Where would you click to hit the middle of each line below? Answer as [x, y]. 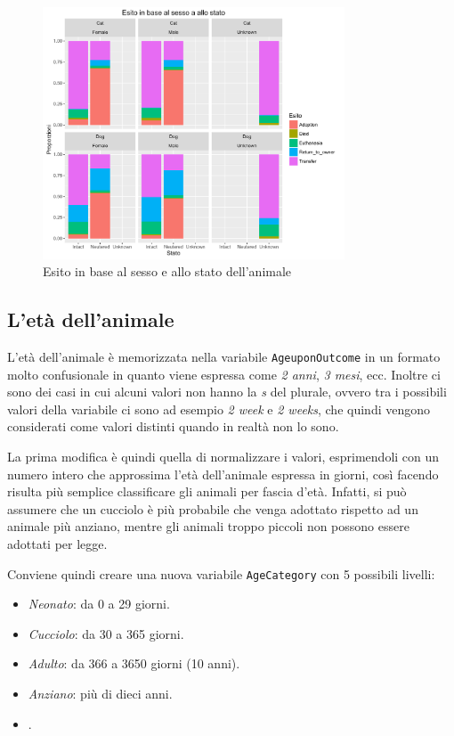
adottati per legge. [57, 543]
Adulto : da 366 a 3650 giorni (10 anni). [134, 663]
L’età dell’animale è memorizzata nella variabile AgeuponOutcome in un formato [224, 356]
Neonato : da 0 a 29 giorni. [99, 604]
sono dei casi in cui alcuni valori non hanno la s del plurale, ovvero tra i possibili [227, 392]
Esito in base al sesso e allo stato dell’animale [167, 271]
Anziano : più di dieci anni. [100, 693]
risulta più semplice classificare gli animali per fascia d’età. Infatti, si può [207, 491]
